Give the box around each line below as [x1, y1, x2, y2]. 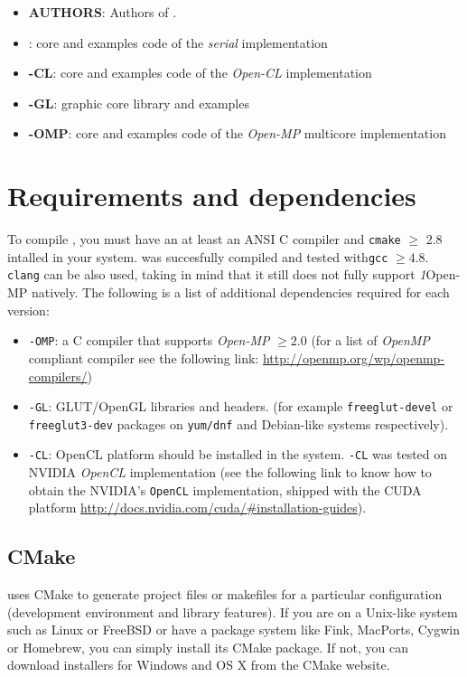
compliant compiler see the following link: [28, 348, 259, 367]
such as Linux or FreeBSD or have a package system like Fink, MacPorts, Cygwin [7, 620, 461, 639]
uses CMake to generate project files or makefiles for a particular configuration [7, 585, 443, 604]
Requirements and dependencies [7, 177, 416, 214]
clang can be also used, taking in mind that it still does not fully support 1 [7, 265, 426, 284]
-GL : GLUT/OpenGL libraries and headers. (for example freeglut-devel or [28, 397, 453, 416]
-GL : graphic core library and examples [28, 93, 249, 112]
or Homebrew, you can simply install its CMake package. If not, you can [7, 637, 409, 656]
